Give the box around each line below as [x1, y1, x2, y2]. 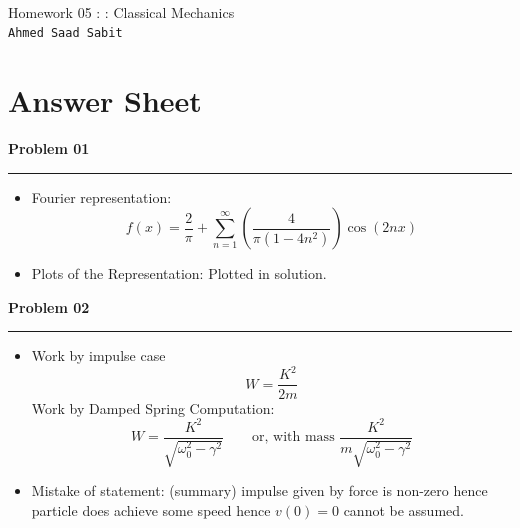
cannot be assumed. [343, 499, 464, 520]
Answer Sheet [8, 80, 202, 121]
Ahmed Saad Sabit [8, 26, 123, 41]
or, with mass [252, 430, 335, 445]
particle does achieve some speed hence [31, 499, 271, 520]
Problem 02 [8, 296, 90, 317]
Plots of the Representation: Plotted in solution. [31, 263, 327, 284]
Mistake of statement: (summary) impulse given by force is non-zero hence [31, 480, 488, 501]
